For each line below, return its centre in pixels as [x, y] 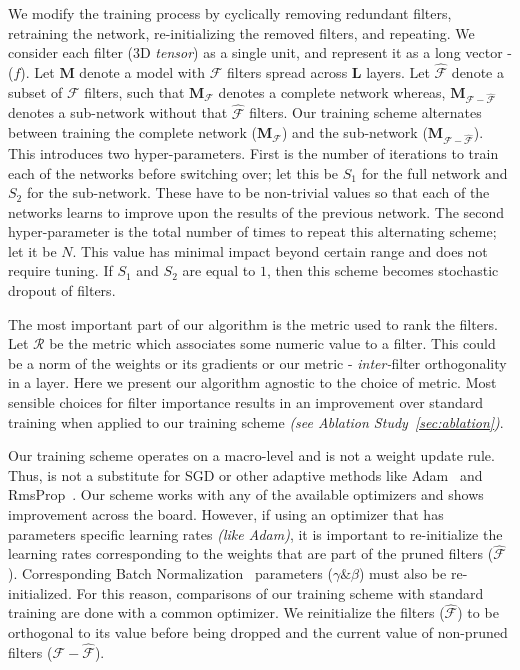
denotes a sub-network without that [118, 112]
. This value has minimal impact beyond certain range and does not [280, 250]
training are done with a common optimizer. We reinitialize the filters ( [226, 612]
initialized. [40, 592]
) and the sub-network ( [354, 132]
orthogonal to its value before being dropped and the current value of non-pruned [258, 632]
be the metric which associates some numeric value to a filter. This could [272, 343]
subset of [35, 91]
